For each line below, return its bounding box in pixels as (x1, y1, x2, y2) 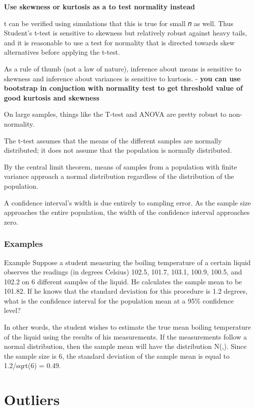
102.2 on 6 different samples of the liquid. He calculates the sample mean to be (4, 276, 242, 286)
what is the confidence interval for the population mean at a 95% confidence (4, 295, 234, 306)
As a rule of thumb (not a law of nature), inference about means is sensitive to (4, 63, 241, 73)
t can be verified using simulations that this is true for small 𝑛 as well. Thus (4, 18, 233, 28)
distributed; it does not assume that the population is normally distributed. (4, 145, 232, 155)
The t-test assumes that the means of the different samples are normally (4, 135, 222, 145)
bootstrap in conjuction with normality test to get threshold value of (4, 83, 243, 93)
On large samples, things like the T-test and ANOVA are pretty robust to (4, 109, 227, 119)
